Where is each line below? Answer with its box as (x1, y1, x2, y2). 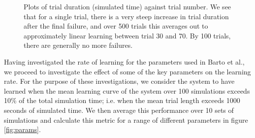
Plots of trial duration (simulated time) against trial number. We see (24, 1, 231, 11)
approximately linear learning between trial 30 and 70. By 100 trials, (24, 30, 231, 40)
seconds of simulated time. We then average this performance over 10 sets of (4, 104, 234, 115)
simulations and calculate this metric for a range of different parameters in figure (4, 114, 248, 125)
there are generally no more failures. (24, 40, 133, 50)
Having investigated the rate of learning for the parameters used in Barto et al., (4, 56, 245, 67)
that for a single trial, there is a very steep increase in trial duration (24, 11, 229, 21)
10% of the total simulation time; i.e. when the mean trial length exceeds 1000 (4, 95, 240, 105)
